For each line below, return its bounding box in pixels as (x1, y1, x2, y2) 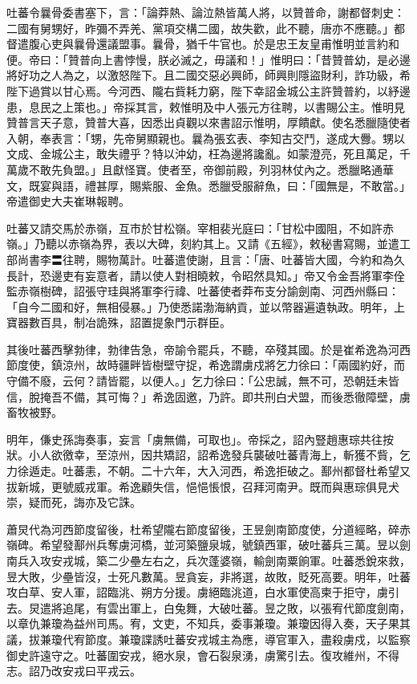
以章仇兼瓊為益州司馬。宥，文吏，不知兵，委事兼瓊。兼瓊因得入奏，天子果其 (6, 615, 411, 632)
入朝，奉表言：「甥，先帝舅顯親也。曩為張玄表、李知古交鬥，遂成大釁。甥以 (6, 129, 405, 146)
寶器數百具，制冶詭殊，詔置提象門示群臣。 (6, 314, 231, 331)
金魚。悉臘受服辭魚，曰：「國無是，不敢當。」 (174, 177, 411, 193)
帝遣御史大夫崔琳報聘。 (6, 193, 130, 210)
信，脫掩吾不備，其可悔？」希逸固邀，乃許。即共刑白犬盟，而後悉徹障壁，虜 (6, 388, 411, 405)
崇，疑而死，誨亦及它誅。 (6, 494, 141, 511)
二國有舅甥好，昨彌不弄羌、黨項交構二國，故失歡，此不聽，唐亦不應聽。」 (6, 19, 394, 36)
